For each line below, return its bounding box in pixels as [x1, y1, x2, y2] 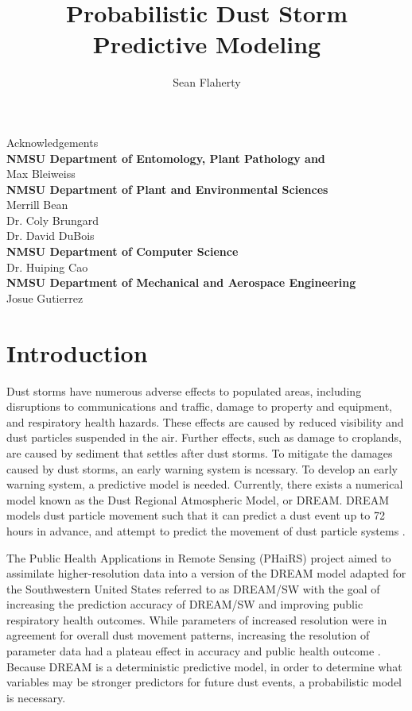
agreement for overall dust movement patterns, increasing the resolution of [6, 627, 370, 643]
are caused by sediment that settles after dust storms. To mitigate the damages [6, 444, 393, 461]
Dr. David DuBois [6, 227, 95, 244]
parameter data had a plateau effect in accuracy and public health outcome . [6, 643, 381, 659]
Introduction [6, 336, 148, 369]
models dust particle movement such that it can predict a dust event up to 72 [6, 507, 385, 524]
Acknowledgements [6, 133, 99, 150]
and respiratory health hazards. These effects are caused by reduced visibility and [6, 413, 404, 430]
